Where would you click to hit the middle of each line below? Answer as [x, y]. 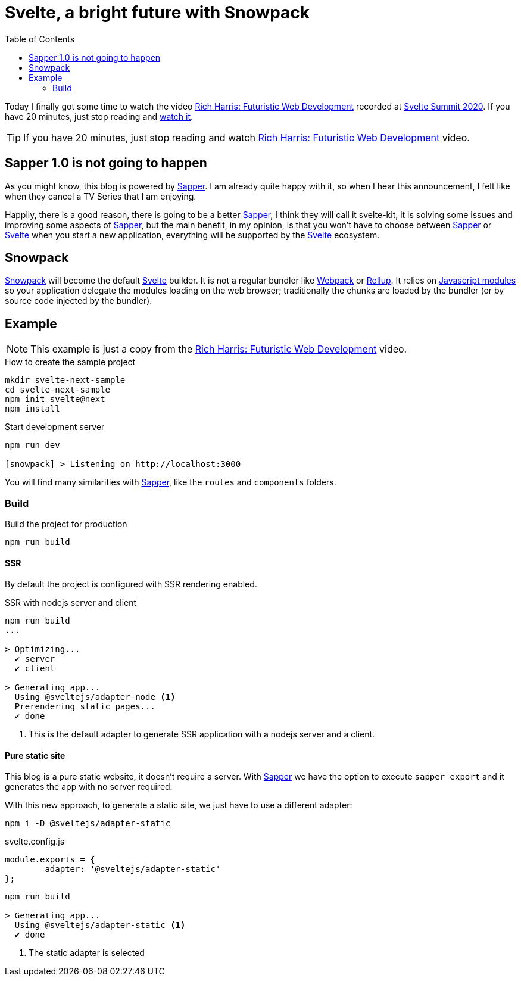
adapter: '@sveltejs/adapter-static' [133, 869]
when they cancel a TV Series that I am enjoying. [101, 196]
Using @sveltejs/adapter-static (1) [100, 925]
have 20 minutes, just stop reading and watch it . [99, 116]
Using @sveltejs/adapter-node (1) [95, 697]
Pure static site [35, 755]
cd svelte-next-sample [58, 390]
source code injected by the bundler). [79, 301]
